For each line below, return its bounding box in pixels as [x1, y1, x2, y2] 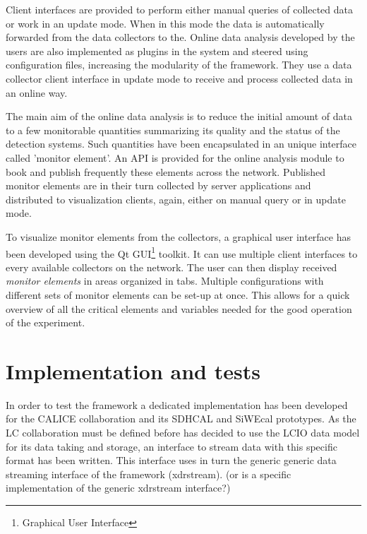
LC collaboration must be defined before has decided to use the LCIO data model [6, 425, 360, 440]
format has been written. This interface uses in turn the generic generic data [6, 453, 337, 468]
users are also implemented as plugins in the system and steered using [6, 43, 308, 58]
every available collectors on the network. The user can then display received [6, 259, 337, 274]
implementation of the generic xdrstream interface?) [6, 480, 231, 495]
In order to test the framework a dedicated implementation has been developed [6, 397, 348, 412]
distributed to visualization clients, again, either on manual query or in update [6, 191, 346, 206]
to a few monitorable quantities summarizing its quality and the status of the [6, 122, 340, 137]
